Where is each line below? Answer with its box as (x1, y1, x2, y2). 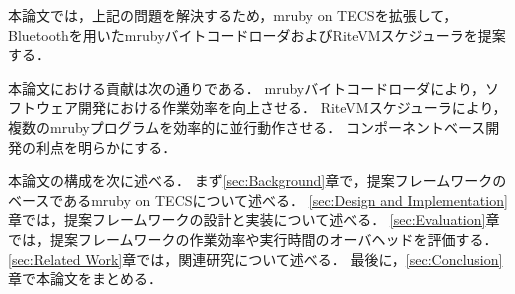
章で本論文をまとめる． (8, 268, 162, 289)
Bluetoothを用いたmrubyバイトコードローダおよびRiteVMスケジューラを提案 (8, 24, 506, 45)
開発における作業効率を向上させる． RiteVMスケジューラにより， (77, 97, 507, 118)
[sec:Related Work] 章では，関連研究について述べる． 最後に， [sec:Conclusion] (8, 248, 503, 269)
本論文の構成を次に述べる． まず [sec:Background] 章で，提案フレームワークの (8, 170, 507, 191)
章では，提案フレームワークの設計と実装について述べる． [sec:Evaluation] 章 (8, 209, 500, 230)
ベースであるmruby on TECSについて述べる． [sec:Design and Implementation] (8, 189, 508, 210)
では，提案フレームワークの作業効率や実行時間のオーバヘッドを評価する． (8, 228, 498, 249)
